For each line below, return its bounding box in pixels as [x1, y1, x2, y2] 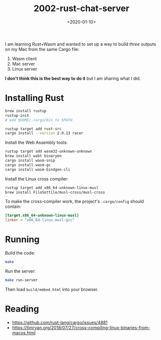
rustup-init [5, 113, 29, 118]
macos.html [12, 330, 36, 336]
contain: [5, 204, 21, 209]
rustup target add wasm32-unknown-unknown [5, 149, 92, 154]
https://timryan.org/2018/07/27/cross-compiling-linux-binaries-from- [12, 324, 150, 330]
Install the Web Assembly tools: [5, 139, 68, 146]
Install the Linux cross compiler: [5, 176, 69, 182]
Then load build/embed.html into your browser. [5, 286, 98, 292]
